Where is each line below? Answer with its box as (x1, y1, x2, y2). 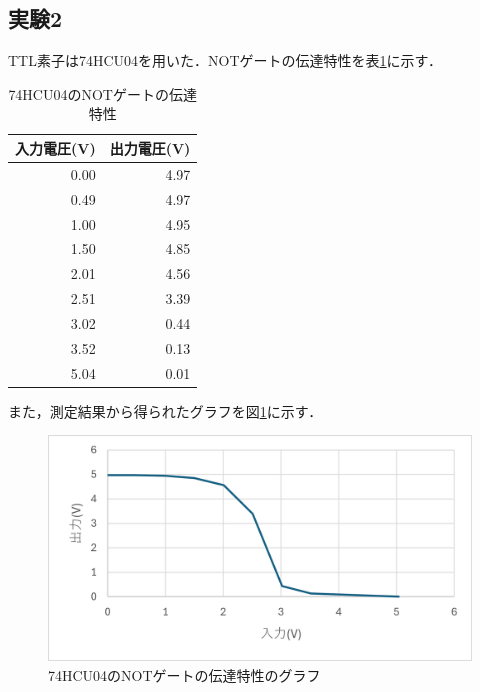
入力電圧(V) (15, 137, 96, 158)
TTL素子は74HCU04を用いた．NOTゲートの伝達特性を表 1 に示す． (8, 50, 443, 71)
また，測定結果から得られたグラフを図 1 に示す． (8, 400, 323, 421)
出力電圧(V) (109, 137, 191, 158)
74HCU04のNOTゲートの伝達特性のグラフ (48, 664, 321, 685)
